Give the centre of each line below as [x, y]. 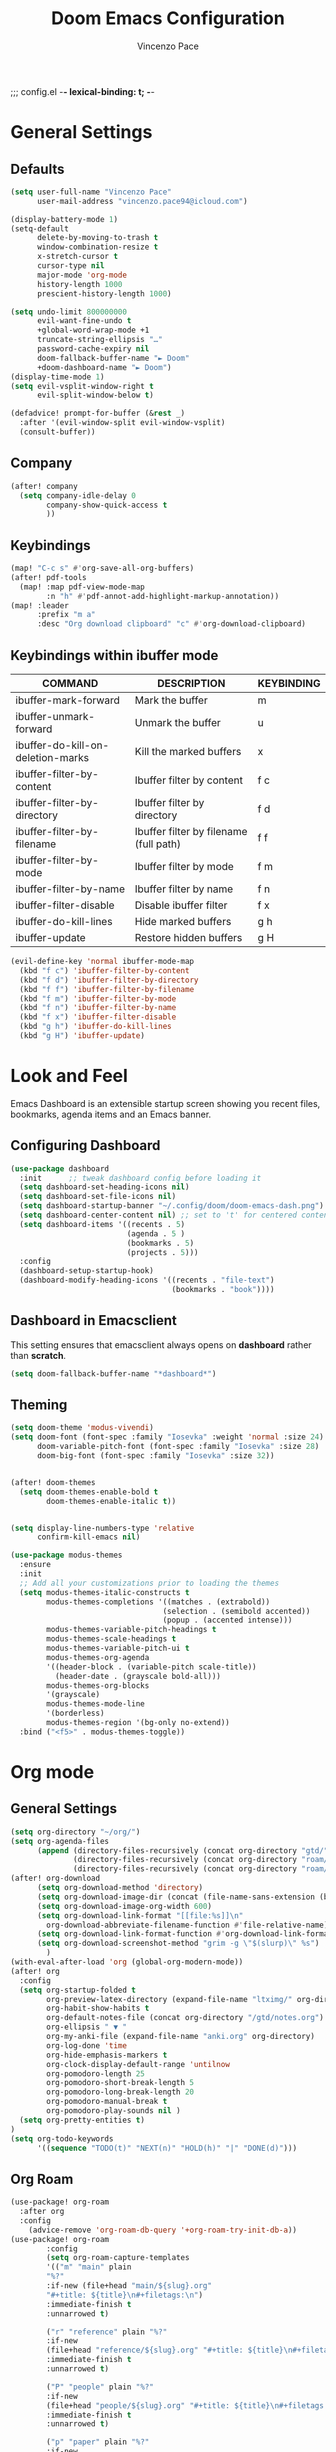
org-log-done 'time [87, 2045]
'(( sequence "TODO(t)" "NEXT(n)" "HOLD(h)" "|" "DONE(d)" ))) [167, 2148]
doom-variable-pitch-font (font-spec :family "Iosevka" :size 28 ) [178, 1447]
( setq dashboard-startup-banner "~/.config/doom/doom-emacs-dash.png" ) [172, 1206]
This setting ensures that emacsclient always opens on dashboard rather [161, 1344]
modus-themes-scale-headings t [111, 1639]
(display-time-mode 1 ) [57, 377]
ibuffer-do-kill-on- [62, 745]
